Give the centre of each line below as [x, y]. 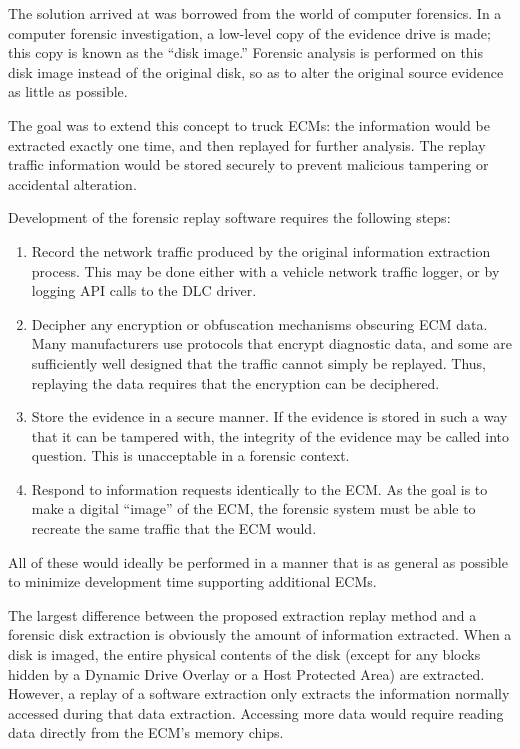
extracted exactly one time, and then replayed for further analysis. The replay [247, 144]
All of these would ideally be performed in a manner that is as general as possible [258, 561]
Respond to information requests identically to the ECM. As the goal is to [259, 488]
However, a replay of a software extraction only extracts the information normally [259, 693]
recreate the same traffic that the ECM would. [174, 528]
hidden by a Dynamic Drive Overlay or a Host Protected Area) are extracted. [246, 673]
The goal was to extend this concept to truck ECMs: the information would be [249, 124]
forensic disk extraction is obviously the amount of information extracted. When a [260, 634]
